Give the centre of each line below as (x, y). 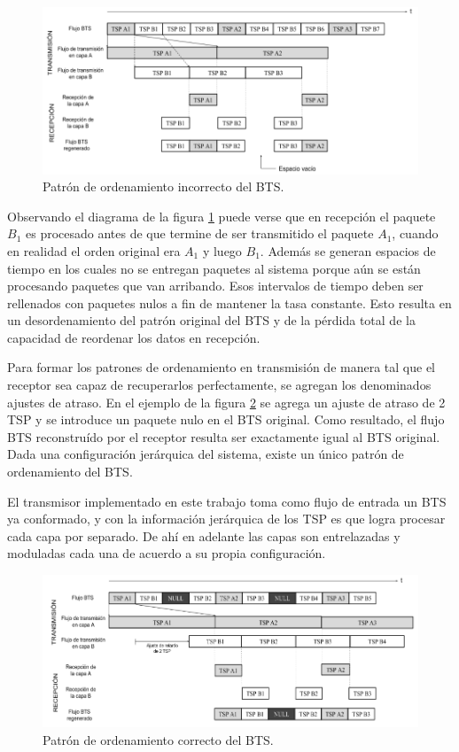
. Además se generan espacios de (348, 250)
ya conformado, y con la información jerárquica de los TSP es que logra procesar (226, 519)
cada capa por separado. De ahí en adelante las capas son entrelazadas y (204, 535)
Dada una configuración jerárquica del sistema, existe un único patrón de (206, 454)
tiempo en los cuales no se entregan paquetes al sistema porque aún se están (214, 268)
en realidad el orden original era (94, 250)
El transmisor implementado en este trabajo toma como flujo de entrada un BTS (227, 501)
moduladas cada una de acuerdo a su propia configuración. (167, 553)
